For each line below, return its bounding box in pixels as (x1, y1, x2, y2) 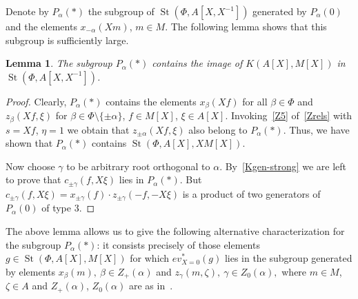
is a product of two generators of (182, 186, 321, 200)
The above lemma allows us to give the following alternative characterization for (6, 223, 345, 238)
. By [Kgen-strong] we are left (219, 158, 347, 173)
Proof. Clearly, (6, 94, 67, 108)
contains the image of (152, 56, 243, 70)
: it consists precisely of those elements (97, 237, 260, 251)
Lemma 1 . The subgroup (6, 56, 112, 70)
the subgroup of (88, 4, 155, 18)
